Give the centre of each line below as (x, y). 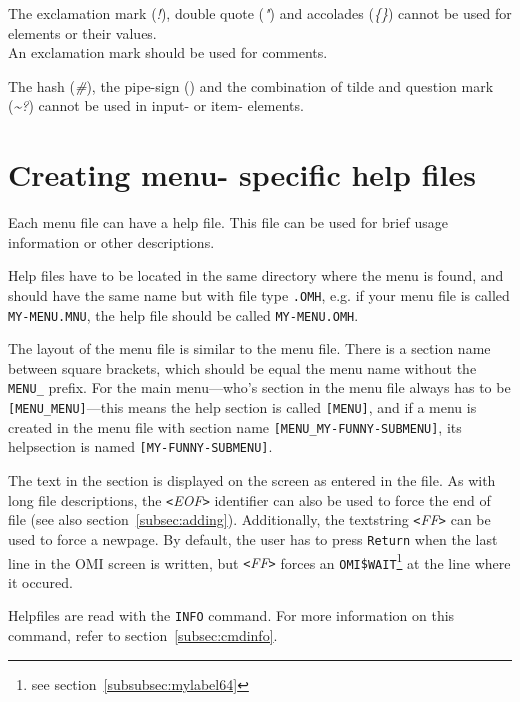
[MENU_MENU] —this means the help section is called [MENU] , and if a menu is (242, 407)
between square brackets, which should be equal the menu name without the (242, 367)
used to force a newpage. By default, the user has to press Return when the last (253, 538)
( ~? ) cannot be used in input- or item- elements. (156, 105)
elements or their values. (82, 32)
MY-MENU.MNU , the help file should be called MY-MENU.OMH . (183, 314)
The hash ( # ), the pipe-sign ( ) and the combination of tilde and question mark (251, 85)
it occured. (40, 581)
